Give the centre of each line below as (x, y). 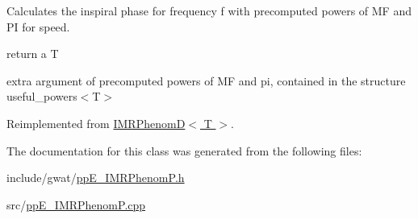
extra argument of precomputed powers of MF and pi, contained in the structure (206, 80)
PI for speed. (38, 26)
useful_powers (42, 96)
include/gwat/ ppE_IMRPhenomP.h (96, 178)
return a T (33, 54)
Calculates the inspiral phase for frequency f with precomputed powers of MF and (209, 10)
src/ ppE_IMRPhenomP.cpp (76, 204)
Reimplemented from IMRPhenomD (96, 123)
